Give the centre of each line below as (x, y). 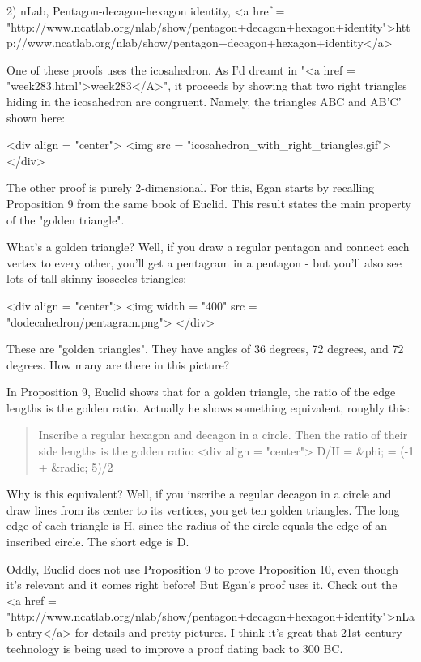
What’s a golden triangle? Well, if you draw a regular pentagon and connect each (208, 247)
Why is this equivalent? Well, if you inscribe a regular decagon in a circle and (199, 494)
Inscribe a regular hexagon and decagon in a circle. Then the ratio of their (223, 435)
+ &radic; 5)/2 (76, 466)
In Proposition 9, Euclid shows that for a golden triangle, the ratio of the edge (201, 392)
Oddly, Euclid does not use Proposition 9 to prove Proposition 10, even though (203, 568)
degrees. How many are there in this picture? (118, 364)
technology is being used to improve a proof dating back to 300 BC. (175, 648)
